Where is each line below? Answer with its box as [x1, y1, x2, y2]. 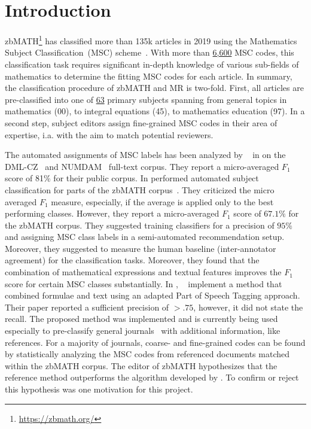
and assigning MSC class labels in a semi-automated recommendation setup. [5, 230, 285, 243]
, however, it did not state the [193, 300, 303, 313]
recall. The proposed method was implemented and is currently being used [5, 312, 278, 325]
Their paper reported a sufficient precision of [5, 300, 169, 313]
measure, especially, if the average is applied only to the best [51, 195, 274, 208]
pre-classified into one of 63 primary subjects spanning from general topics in [5, 93, 287, 105]
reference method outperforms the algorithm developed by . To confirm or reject [5, 371, 299, 384]
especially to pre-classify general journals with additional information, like [5, 324, 280, 337]
